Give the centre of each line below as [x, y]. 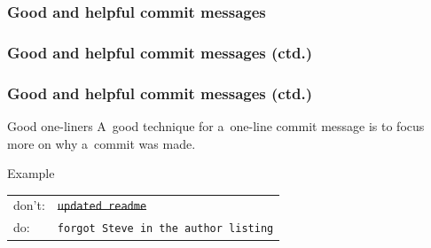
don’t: [29, 205]
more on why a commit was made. [102, 143]
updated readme [102, 207]
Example [31, 173]
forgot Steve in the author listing [165, 229]
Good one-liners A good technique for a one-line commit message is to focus [216, 125]
